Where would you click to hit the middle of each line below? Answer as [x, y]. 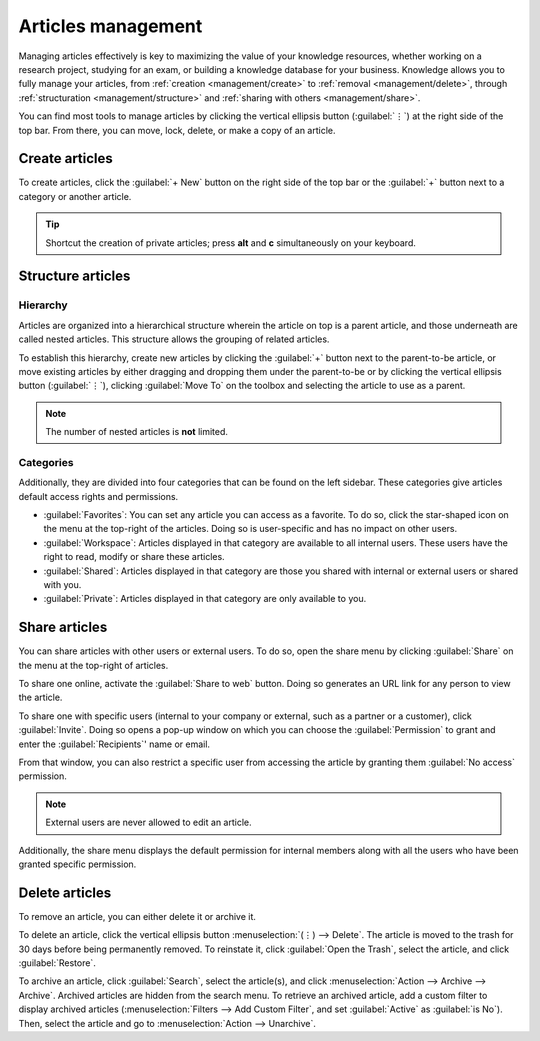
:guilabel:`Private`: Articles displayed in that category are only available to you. [205, 599]
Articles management [110, 26]
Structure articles [74, 276]
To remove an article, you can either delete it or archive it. [137, 916]
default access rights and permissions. [98, 496]
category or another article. [75, 196]
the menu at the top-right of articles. [93, 665]
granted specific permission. [77, 864]
